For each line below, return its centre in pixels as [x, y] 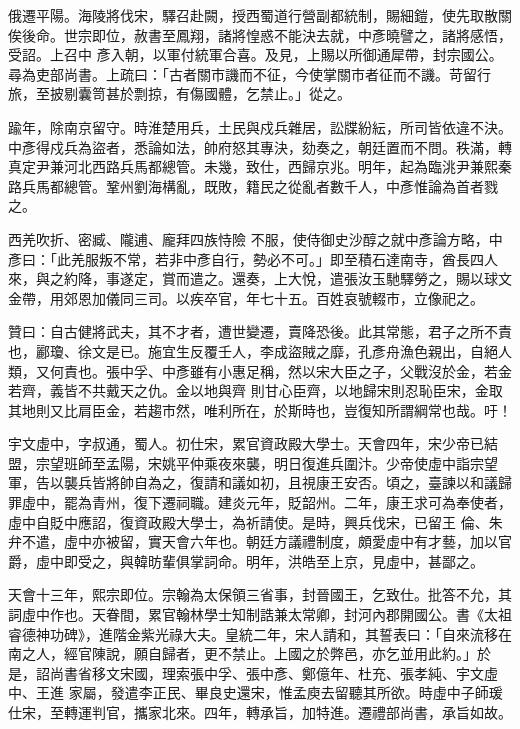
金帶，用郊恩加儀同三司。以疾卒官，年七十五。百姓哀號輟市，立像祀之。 [246, 297]
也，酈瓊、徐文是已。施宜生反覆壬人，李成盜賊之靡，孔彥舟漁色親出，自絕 [253, 350]
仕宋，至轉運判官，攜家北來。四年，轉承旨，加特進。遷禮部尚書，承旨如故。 [260, 712]
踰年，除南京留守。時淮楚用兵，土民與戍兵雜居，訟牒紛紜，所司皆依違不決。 [260, 126]
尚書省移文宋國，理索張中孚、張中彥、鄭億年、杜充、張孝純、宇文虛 [273, 672]
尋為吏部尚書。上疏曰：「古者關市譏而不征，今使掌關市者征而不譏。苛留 [242, 73]
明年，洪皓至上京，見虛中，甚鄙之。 [364, 560]
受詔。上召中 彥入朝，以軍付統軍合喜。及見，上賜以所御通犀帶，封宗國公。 [255, 54]
